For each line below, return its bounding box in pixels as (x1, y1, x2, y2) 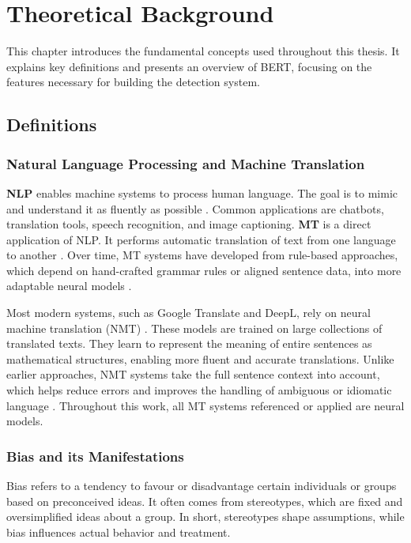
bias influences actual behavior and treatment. (6, 523, 231, 540)
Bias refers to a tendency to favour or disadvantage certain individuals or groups (6, 477, 397, 494)
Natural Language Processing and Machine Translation (6, 153, 365, 173)
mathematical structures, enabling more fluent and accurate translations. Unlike (6, 350, 394, 367)
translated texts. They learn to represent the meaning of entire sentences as (6, 335, 372, 352)
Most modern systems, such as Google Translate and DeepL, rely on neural (6, 304, 371, 321)
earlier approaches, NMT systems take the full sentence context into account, (6, 366, 380, 383)
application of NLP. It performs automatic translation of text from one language (6, 231, 396, 247)
